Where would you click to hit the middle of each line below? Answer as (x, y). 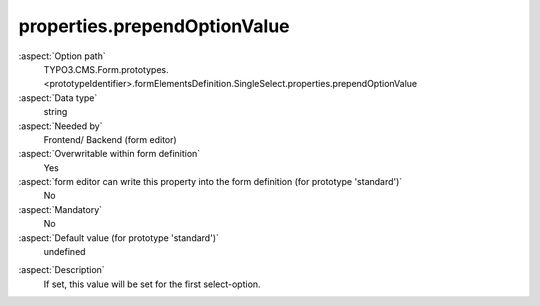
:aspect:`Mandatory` (60, 209)
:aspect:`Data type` (58, 97)
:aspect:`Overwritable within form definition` (109, 154)
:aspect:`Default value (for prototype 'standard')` (119, 237)
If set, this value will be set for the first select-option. (152, 284)
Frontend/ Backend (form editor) (110, 139)
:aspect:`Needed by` (60, 126)
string (55, 112)
